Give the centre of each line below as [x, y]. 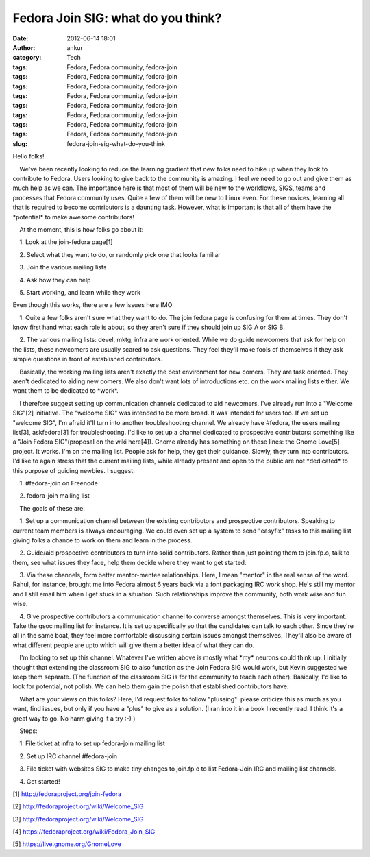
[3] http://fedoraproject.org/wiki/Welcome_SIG [78, 819]
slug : [20, 143]
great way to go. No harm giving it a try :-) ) [74, 718]
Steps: [28, 731]
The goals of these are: [52, 508]
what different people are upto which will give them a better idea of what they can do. [134, 645]
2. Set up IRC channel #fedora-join [69, 756]
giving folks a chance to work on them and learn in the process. [102, 540]
